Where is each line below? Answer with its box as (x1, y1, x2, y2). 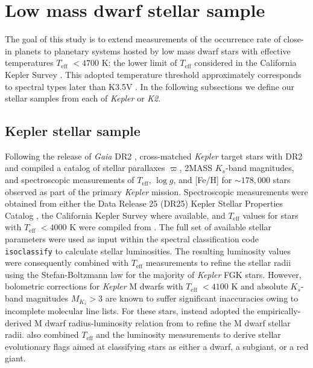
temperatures (5, 56, 54, 69)
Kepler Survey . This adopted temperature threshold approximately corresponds (5, 68, 302, 80)
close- (283, 33, 304, 45)
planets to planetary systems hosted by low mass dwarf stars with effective (14, 44, 291, 57)
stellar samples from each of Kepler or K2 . (5, 92, 161, 105)
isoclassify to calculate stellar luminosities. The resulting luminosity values (5, 244, 291, 257)
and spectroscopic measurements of (5, 173, 134, 186)
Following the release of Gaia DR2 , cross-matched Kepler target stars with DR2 (5, 149, 303, 162)
